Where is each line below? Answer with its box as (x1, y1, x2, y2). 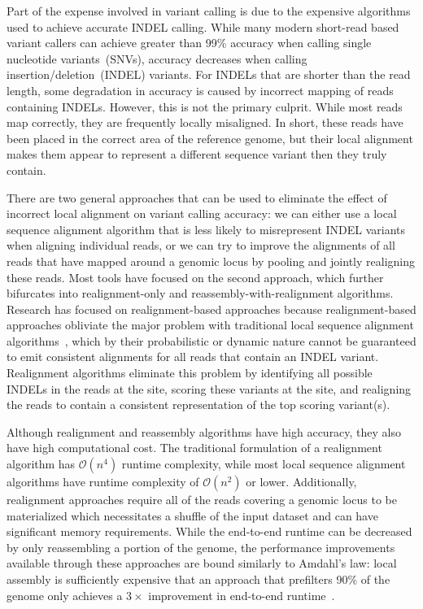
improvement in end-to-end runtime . (148, 586, 335, 603)
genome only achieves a (7, 586, 123, 603)
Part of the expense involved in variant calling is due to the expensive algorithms (7, 2, 411, 19)
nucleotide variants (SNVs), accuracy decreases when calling (7, 50, 307, 67)
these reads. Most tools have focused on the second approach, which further (7, 268, 384, 285)
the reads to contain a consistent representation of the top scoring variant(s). (7, 396, 390, 413)
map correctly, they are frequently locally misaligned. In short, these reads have (7, 114, 403, 131)
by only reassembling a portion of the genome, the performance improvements (7, 538, 395, 555)
